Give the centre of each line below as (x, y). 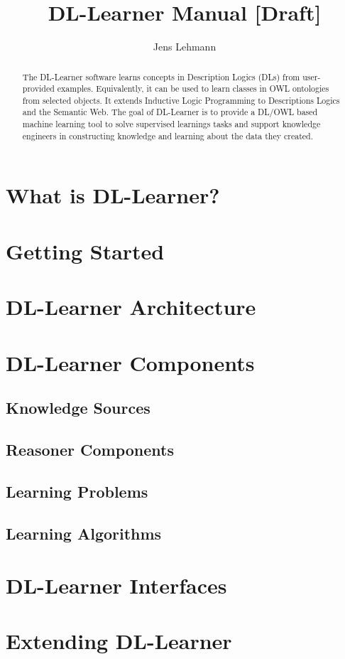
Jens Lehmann (185, 47)
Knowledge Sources (78, 408)
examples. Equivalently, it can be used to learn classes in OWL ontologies (193, 89)
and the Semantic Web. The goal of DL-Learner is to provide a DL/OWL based (170, 112)
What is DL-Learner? (113, 195)
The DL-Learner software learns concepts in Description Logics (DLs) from (161, 76)
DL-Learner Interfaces (116, 585)
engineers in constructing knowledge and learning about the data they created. (168, 135)
